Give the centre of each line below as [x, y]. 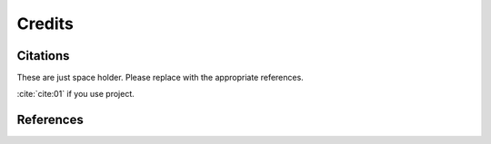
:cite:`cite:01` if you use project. [76, 94]
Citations [43, 56]
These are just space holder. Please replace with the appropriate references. [160, 78]
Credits [45, 24]
